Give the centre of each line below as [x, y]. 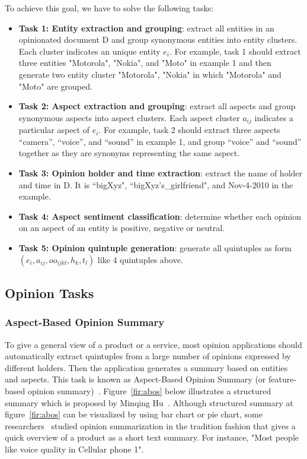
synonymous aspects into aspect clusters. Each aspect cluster [129, 117]
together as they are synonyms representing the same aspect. [129, 153]
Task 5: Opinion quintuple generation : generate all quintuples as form [155, 247]
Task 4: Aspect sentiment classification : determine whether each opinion [160, 216]
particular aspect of [54, 130]
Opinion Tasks [49, 292]
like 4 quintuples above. [140, 259]
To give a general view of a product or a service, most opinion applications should [153, 344]
